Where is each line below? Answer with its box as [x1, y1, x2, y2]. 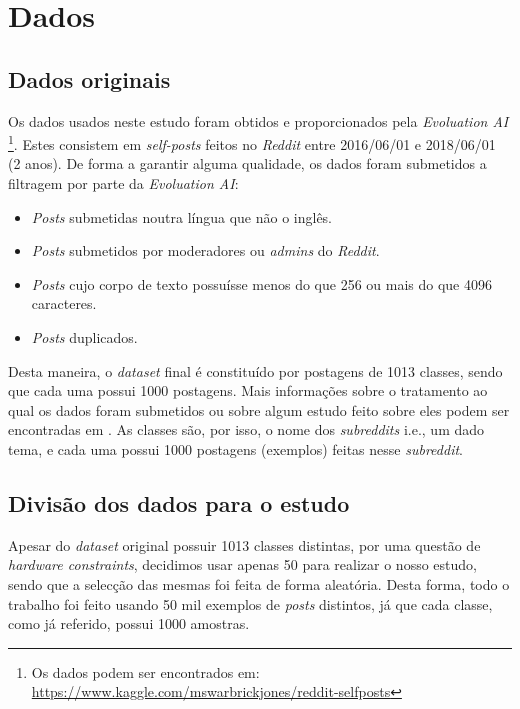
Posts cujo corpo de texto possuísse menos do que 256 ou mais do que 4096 [31, 273, 492, 294]
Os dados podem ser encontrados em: [31, 661, 260, 682]
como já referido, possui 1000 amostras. [8, 613, 250, 634]
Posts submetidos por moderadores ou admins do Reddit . [31, 240, 380, 261]
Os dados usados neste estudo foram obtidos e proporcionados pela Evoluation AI [8, 110, 509, 131]
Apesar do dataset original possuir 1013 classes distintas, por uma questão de [8, 534, 481, 555]
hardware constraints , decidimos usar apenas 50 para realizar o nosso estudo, [8, 554, 477, 575]
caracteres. [31, 293, 97, 314]
